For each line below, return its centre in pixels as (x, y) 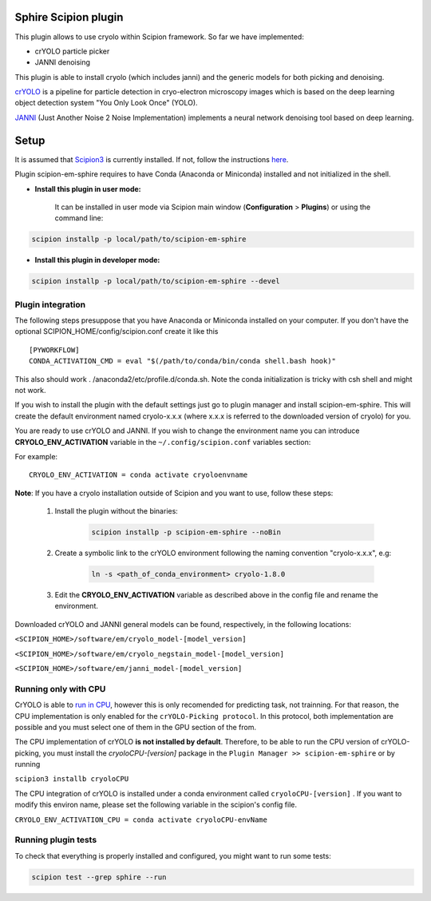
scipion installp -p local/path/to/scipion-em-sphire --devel (156, 281)
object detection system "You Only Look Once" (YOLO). (107, 103)
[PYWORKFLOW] (54, 350)
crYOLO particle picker (72, 51)
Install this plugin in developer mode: (97, 260)
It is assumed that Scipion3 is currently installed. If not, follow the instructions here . (152, 159)
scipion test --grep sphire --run (99, 877)
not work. (30, 390)
